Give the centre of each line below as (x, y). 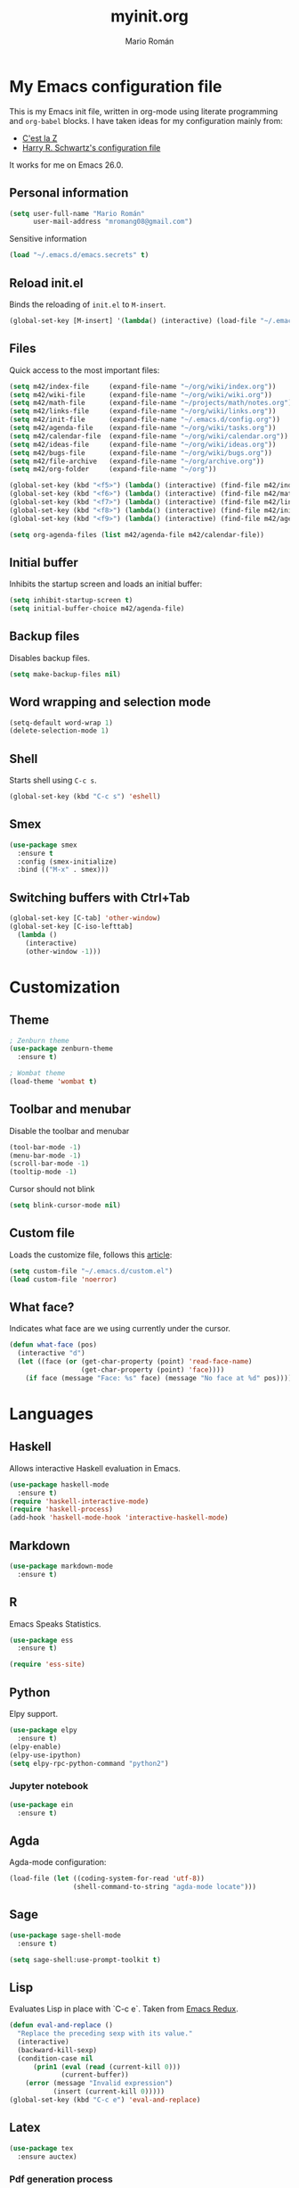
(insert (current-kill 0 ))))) (109, 2092)
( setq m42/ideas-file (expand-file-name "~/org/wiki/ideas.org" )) (143, 444)
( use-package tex (41, 2148)
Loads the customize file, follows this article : (91, 1255)
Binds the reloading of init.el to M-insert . (88, 304)
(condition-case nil (55, 2059)
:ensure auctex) (47, 2157)
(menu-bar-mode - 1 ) (45, 1156)
